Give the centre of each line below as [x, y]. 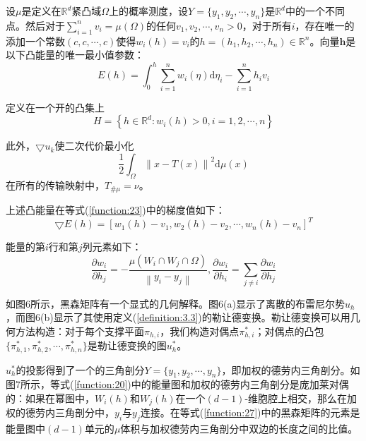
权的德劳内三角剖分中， [60, 412]
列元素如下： [112, 247]
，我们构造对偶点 [200, 331]
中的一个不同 [315, 11]
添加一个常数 [35, 41]
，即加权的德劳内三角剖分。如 [291, 369]
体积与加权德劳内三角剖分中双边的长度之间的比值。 [239, 429]
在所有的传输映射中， [55, 185]
